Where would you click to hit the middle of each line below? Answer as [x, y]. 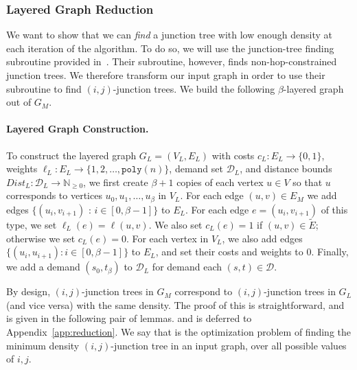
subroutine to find [44, 88]
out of [19, 102]
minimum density [43, 345]
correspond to [204, 291]
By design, [28, 291]
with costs [233, 155]
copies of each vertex [220, 182]
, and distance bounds [286, 169]
